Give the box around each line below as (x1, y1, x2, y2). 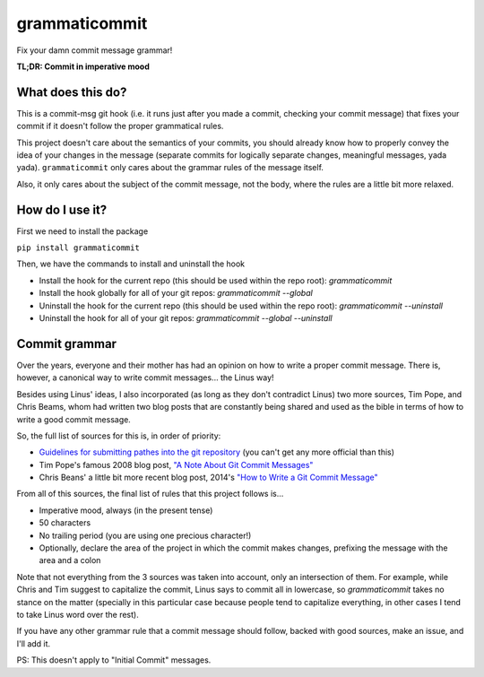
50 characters (39, 517, 91, 528)
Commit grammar (16, 336, 117, 352)
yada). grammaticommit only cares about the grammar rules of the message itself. (16, 162, 324, 173)
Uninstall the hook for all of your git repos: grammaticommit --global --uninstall (39, 313, 333, 324)
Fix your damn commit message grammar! (16, 45, 173, 56)
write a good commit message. (16, 413, 132, 425)
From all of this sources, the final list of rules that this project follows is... (16, 489, 284, 499)
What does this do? (16, 84, 127, 100)
